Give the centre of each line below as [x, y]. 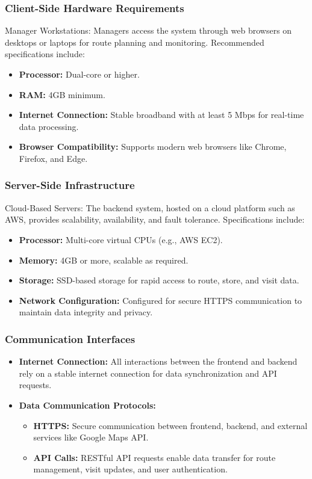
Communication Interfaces [70, 338]
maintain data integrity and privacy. [86, 312]
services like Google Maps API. [91, 437]
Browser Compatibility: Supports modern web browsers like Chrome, [153, 147]
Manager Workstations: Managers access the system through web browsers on [148, 30]
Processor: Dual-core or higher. [79, 74]
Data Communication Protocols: [87, 405]
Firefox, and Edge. [53, 158]
